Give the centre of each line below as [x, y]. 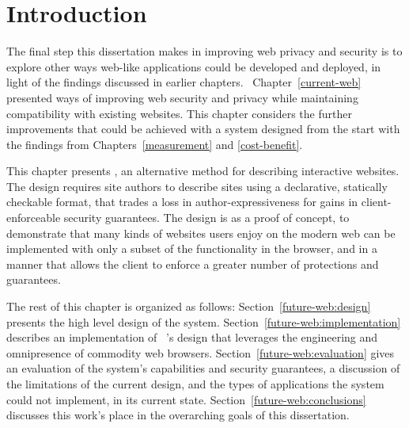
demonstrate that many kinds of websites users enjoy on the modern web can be [201, 233]
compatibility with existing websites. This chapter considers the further [179, 113]
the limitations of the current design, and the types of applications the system [195, 384]
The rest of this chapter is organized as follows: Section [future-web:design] [189, 306]
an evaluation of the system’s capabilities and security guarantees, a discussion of [203, 368]
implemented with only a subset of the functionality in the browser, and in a [192, 248]
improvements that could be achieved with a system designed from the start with [203, 129]
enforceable [34, 218]
